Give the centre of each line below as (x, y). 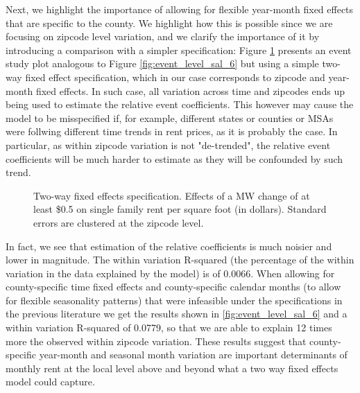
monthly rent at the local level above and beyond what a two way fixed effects (172, 368)
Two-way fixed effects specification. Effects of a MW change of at (172, 195)
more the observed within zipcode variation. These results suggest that (156, 341)
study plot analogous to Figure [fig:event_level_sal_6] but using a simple (162, 63)
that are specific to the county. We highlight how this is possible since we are (169, 23)
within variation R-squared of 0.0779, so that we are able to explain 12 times (169, 327)
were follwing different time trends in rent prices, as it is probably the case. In (172, 131)
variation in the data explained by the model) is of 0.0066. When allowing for (170, 273)
